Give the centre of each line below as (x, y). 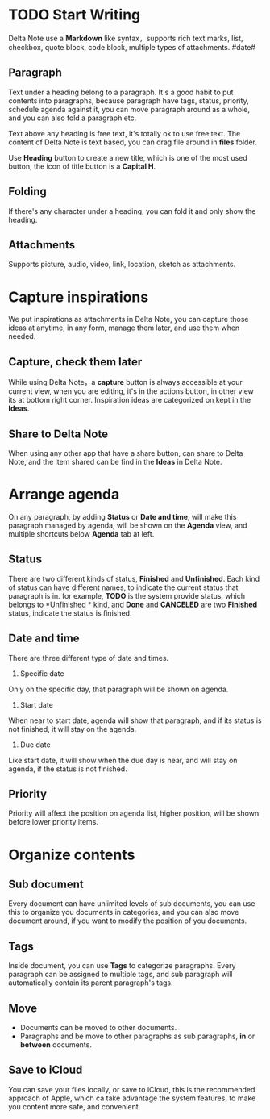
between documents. (56, 1044)
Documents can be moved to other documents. (98, 1027)
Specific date (42, 673)
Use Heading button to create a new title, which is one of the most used (128, 157)
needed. (22, 336)
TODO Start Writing (75, 15)
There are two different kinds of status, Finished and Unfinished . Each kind (134, 578)
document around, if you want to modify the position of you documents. (128, 921)
